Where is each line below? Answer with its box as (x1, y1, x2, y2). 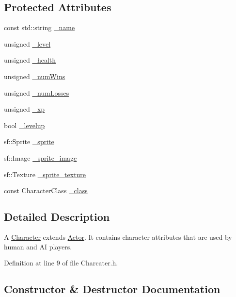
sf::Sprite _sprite (4, 136, 54, 147)
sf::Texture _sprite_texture (4, 169, 86, 179)
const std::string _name (4, 22, 75, 33)
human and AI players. (4, 241, 72, 251)
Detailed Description (4, 209, 110, 224)
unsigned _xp (4, 104, 45, 114)
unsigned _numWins (4, 71, 65, 81)
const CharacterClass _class (4, 185, 88, 196)
